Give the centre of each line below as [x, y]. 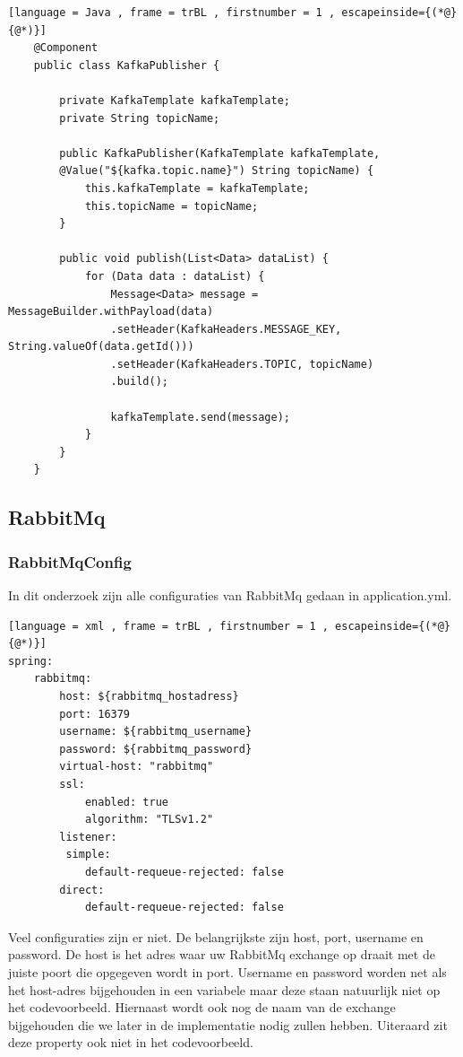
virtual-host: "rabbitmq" [137, 767]
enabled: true [126, 802]
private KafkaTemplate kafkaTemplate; [175, 100]
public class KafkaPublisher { [127, 65]
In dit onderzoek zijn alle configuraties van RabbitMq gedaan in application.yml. [230, 595]
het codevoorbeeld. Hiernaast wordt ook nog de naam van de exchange [202, 1007]
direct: [82, 890]
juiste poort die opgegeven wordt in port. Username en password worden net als [227, 971]
